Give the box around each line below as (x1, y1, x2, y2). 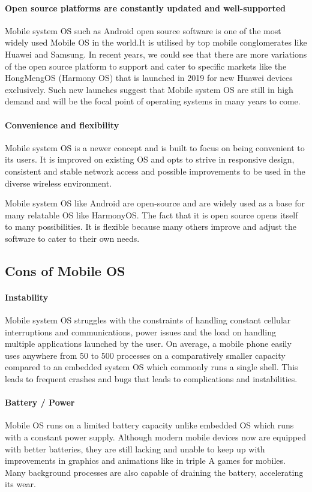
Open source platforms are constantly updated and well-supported (5, 1, 286, 14)
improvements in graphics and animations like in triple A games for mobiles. (5, 454, 286, 467)
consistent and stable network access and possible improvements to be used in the (5, 164, 305, 177)
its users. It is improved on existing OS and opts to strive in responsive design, (5, 153, 295, 166)
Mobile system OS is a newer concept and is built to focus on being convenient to (5, 141, 305, 154)
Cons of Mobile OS (5, 261, 125, 280)
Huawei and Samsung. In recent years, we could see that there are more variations (5, 47, 307, 60)
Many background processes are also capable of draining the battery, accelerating (5, 466, 304, 478)
